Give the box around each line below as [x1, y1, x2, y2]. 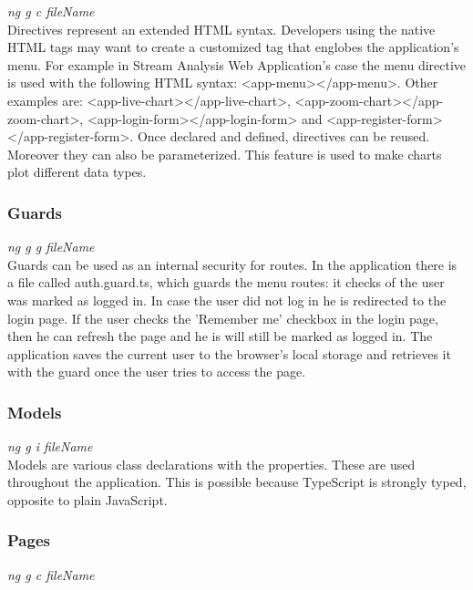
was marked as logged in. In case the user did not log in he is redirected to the [7, 290, 447, 309]
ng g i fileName [7, 437, 93, 456]
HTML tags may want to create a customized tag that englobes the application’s [7, 37, 459, 57]
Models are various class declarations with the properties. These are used [7, 454, 416, 473]
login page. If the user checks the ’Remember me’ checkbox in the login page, [7, 308, 438, 327]
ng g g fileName [7, 237, 95, 256]
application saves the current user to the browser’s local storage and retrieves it [7, 344, 451, 363]
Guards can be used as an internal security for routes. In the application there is [7, 254, 458, 274]
